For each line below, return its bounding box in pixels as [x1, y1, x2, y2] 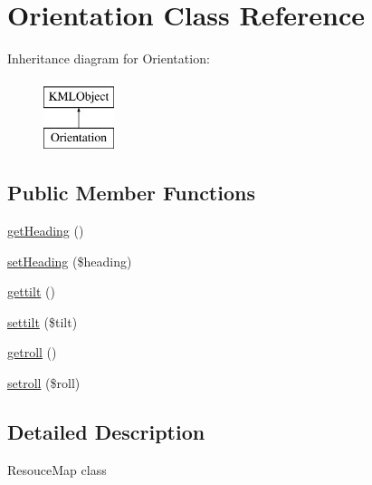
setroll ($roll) [7, 373, 81, 393]
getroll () [7, 343, 57, 362]
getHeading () [7, 221, 84, 240]
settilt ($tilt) [7, 312, 78, 331]
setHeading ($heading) [7, 251, 132, 270]
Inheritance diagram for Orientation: [7, 49, 210, 68]
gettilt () [7, 282, 55, 301]
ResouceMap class [7, 460, 107, 479]
